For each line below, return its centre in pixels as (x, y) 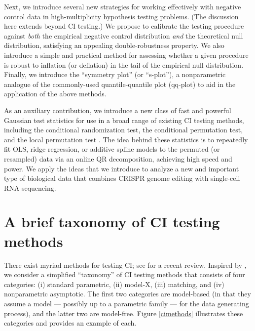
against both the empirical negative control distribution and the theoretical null (124, 35)
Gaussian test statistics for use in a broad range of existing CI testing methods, (124, 120)
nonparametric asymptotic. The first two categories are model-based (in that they (127, 294)
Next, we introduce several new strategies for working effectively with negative (123, 6)
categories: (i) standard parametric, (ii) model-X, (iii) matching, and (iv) (114, 284)
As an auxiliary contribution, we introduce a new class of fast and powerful (118, 110)
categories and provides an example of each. (70, 323)
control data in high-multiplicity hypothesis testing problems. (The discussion (121, 16)
